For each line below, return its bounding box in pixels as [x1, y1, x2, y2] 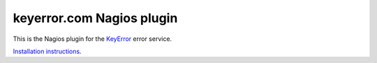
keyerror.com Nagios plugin [13, 10, 178, 26]
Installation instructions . [13, 47, 82, 55]
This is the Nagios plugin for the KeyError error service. [13, 35, 172, 43]
